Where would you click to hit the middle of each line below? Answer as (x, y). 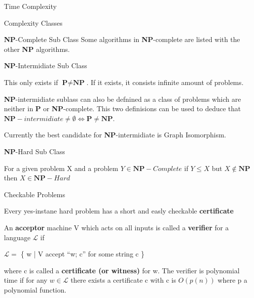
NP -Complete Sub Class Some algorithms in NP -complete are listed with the (122, 39)
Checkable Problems (35, 194)
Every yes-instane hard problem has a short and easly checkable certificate (119, 211)
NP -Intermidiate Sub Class (46, 65)
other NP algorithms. (37, 49)
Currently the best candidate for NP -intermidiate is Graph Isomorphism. (115, 135)
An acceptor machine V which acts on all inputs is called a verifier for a (116, 227)
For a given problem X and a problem (61, 168)
